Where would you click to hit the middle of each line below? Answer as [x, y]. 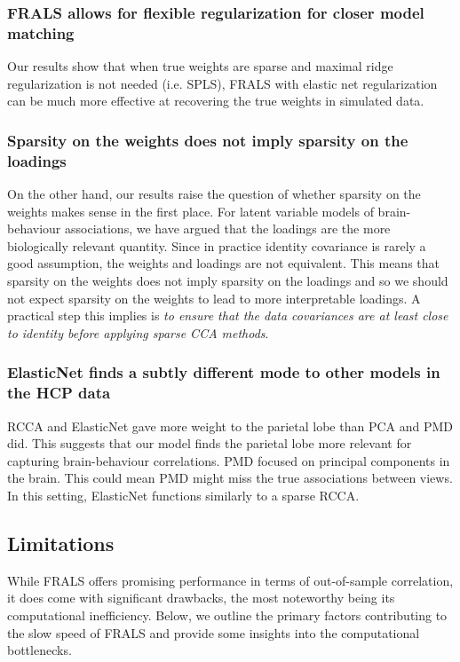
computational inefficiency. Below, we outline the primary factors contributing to [227, 615]
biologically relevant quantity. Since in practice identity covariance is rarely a [217, 245]
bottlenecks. [40, 650]
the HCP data [59, 393]
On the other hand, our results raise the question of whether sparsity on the [214, 194]
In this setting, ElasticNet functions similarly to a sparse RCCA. [183, 495]
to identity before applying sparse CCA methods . [138, 332]
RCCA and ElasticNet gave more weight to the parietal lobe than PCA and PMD [230, 426]
